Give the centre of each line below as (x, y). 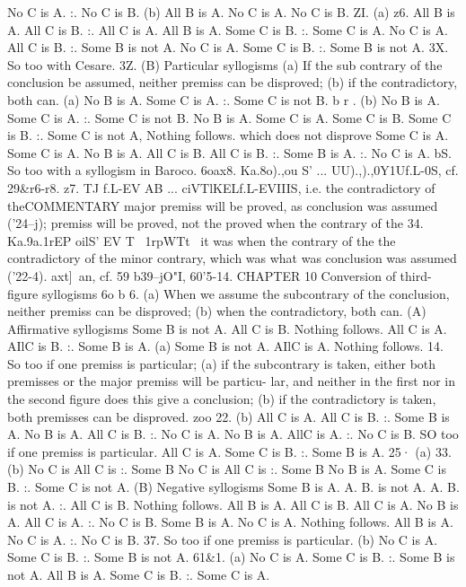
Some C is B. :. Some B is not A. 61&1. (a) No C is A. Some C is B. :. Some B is (231, 557)
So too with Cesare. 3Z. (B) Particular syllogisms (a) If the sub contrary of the (225, 64)
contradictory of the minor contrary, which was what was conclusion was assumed (232, 258)
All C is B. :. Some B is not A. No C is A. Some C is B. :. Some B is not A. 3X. (228, 47)
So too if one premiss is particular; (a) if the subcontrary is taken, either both (222, 363)
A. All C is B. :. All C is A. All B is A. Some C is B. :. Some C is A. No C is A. (228, 29)
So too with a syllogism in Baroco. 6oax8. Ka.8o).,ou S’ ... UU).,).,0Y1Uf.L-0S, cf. (233, 170)
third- (416, 275)
